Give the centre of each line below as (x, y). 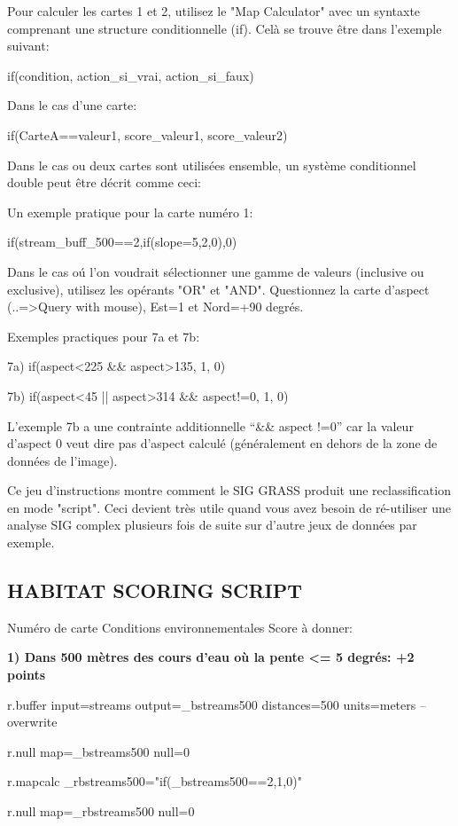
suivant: (28, 46)
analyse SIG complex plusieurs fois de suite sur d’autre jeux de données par (212, 525)
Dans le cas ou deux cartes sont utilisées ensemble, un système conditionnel (212, 165)
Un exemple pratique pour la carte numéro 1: (130, 212)
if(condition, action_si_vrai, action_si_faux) (131, 75)
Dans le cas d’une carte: (72, 105)
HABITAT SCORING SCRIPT (155, 590)
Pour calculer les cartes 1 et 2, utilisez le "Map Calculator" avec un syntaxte (214, 11)
